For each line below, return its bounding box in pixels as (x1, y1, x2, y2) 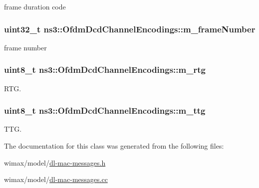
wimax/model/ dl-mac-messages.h (4, 157, 106, 168)
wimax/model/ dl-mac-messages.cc (4, 174, 108, 185)
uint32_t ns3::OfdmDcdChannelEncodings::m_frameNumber (4, 22, 256, 35)
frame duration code (4, 1, 66, 11)
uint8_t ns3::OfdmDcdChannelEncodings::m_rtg (4, 63, 206, 76)
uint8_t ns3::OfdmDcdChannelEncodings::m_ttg (4, 104, 206, 117)
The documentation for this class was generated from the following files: (4, 141, 224, 151)
